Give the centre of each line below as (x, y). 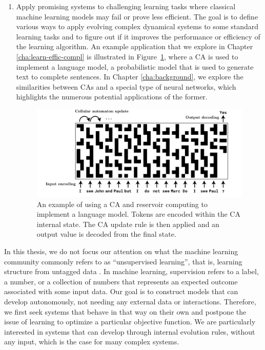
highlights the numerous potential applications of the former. (112, 97)
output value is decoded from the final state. (106, 234)
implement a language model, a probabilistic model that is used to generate (135, 66)
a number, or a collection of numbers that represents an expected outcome (121, 281)
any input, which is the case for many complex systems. (92, 342)
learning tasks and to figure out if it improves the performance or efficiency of (138, 36)
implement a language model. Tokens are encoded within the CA (138, 214)
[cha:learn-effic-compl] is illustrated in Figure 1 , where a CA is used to (127, 56)
